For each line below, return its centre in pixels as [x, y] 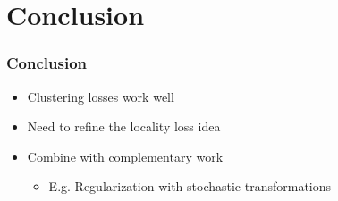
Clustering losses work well [101, 96]
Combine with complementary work [125, 156]
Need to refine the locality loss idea [124, 126]
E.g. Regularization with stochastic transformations [190, 186]
